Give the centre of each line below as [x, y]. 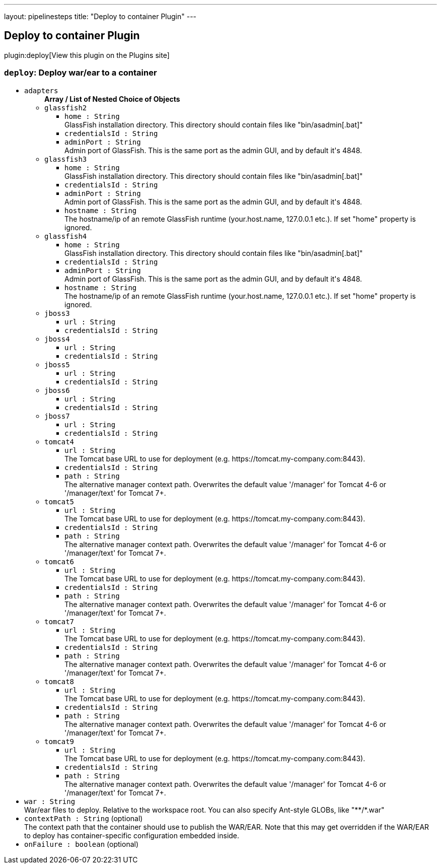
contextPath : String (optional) [84, 818]
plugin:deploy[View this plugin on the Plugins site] [87, 55]
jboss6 [57, 390]
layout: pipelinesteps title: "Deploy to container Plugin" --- [100, 16]
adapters [41, 90]
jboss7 [57, 416]
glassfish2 [66, 108]
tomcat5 [59, 502]
